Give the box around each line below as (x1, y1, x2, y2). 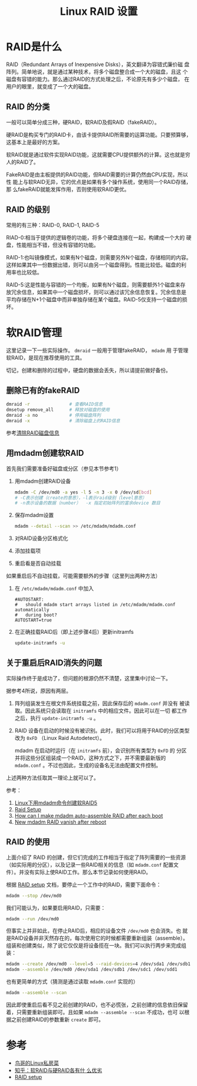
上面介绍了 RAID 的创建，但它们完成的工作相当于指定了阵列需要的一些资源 (6, 854, 186, 861)
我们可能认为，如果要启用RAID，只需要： (6, 904, 106, 911)
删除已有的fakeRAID (6, 385, 80, 395)
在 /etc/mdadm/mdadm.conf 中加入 (14, 585, 94, 592)
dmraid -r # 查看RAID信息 (6, 402, 103, 407)
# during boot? (14, 612, 58, 618)
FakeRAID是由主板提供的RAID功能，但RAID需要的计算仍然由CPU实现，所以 (6, 171, 188, 178)
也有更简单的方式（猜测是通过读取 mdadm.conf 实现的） (6, 978, 139, 985)
